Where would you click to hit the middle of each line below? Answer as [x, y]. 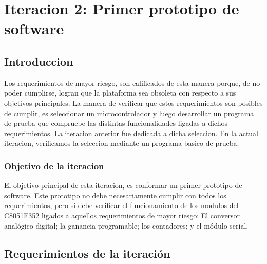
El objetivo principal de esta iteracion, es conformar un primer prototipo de [123, 185]
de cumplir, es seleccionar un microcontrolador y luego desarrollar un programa [129, 113]
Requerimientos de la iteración [87, 253]
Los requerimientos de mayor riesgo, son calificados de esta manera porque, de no [132, 82]
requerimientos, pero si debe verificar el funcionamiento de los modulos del [121, 205]
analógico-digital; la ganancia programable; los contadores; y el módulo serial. [126, 225]
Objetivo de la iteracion [54, 166]
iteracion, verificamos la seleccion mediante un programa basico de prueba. [122, 143]
